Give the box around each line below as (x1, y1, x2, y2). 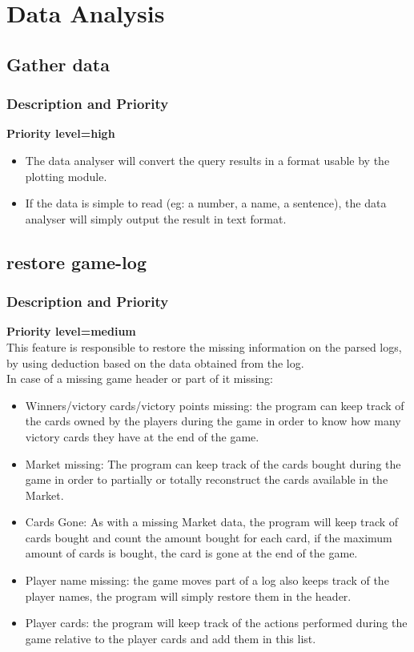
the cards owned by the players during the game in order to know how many (25, 413, 401, 429)
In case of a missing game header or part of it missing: (6, 370, 273, 387)
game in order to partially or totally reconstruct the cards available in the (25, 471, 388, 488)
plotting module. (25, 167, 107, 184)
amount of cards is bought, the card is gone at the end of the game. (25, 545, 358, 561)
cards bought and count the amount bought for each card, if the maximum (25, 529, 392, 545)
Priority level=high (6, 125, 115, 142)
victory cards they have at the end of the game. (25, 428, 259, 445)
